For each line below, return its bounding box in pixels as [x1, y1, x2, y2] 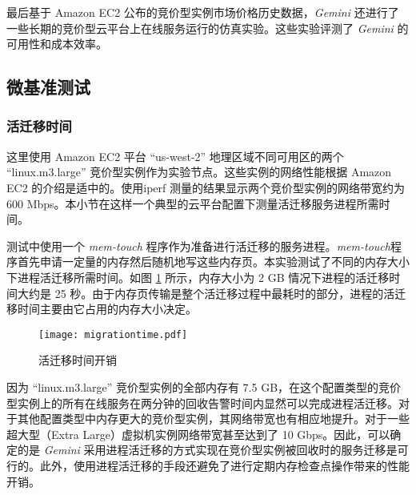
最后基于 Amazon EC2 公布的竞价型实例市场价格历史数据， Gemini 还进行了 [6, 4, 399, 20]
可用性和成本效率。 [6, 35, 107, 52]
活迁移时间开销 [38, 352, 117, 368]
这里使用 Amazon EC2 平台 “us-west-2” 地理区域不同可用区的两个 [6, 147, 344, 164]
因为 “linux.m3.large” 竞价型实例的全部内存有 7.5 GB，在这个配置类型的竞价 [6, 378, 402, 395]
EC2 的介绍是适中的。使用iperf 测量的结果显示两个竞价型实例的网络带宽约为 [6, 179, 406, 195]
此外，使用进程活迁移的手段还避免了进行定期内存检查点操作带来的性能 [39, 457, 410, 473]
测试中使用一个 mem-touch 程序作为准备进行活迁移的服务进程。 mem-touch [6, 237, 390, 254]
